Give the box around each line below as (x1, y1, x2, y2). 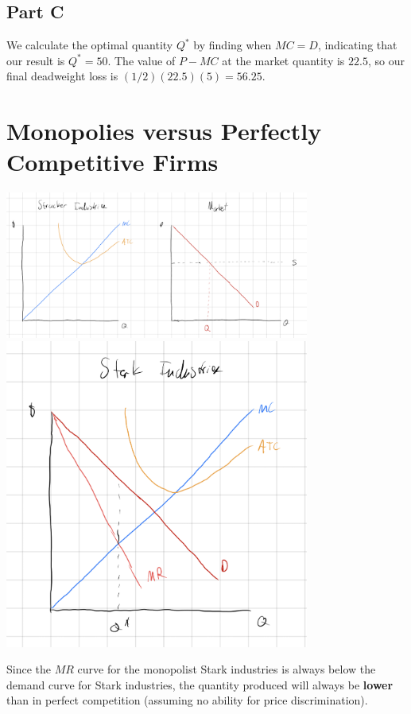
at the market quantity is (222, 52, 345, 68)
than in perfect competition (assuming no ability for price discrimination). (6, 692, 368, 708)
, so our (367, 52, 405, 68)
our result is (6, 52, 65, 68)
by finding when (193, 37, 272, 53)
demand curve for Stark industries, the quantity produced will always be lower (6, 676, 394, 693)
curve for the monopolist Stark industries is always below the (77, 661, 376, 677)
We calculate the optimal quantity (6, 37, 173, 53)
